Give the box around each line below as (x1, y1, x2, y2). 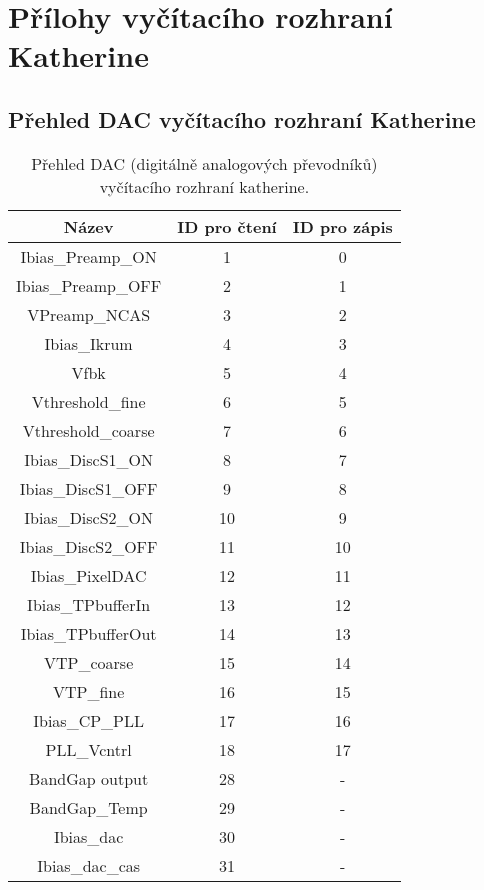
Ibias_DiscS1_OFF (19, 476, 158, 500)
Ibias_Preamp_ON (20, 244, 157, 268)
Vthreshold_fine (31, 389, 146, 413)
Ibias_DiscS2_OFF (19, 534, 158, 558)
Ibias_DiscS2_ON (24, 505, 154, 529)
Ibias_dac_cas (37, 853, 141, 877)
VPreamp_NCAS (27, 302, 151, 326)
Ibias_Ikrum (44, 331, 133, 355)
